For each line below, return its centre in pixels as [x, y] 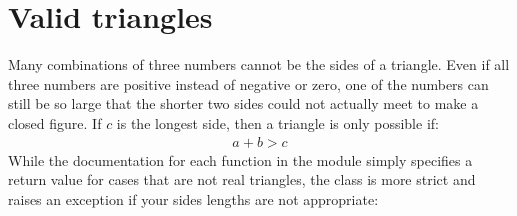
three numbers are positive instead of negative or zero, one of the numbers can [248, 83]
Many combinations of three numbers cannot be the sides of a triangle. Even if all [259, 64]
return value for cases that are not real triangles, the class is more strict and [242, 179]
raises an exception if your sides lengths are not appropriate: [193, 198]
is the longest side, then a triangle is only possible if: [277, 122]
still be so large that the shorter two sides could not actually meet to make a [243, 103]
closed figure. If [55, 122]
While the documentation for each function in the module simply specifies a [240, 159]
